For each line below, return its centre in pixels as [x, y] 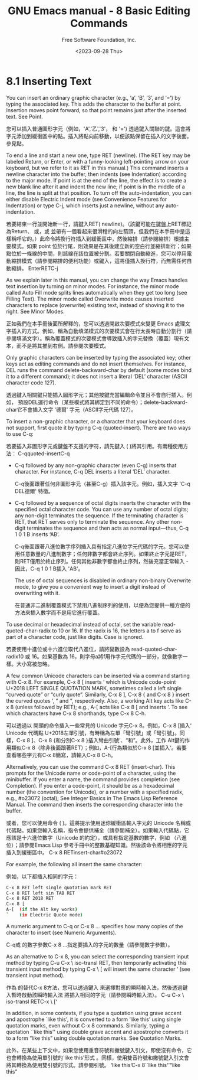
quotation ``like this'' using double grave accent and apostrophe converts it [97, 1032]
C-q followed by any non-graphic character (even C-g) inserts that [95, 465]
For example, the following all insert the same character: [74, 864]
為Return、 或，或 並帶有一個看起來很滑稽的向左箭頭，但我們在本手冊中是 [96, 231]
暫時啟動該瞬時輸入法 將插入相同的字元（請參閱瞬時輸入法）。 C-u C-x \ [98, 995]
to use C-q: [20, 434]
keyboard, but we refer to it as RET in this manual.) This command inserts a [97, 168]
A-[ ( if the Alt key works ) [42, 910]
